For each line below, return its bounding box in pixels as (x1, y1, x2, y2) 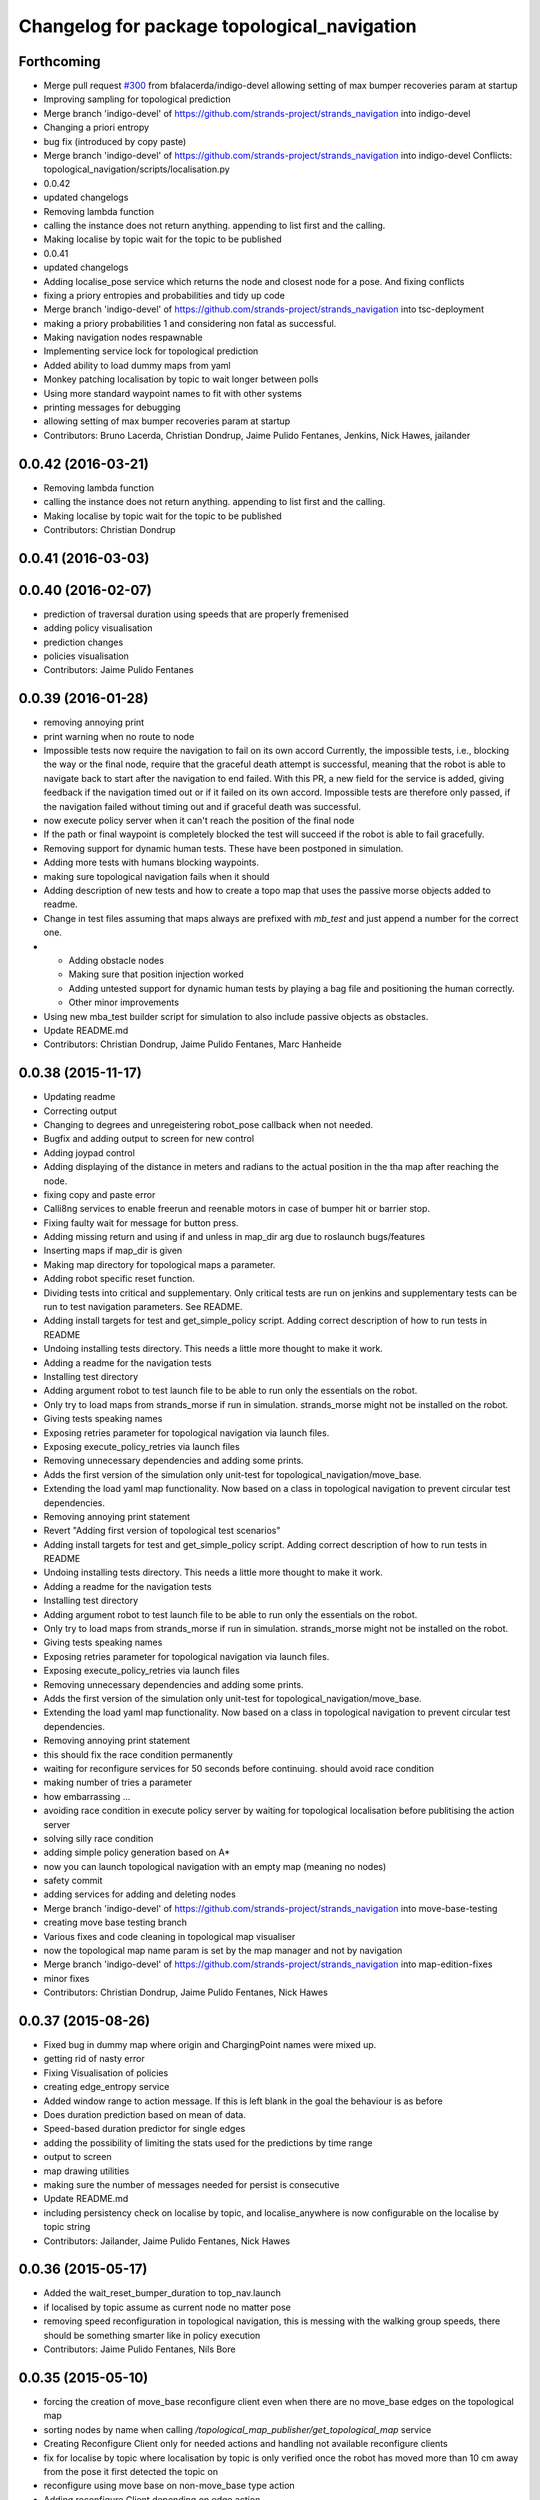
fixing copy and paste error (43, 1188, 156, 1200)
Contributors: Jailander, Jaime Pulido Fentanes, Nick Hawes (43, 2235, 290, 2247)
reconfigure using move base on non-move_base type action (43, 2480, 295, 2492)
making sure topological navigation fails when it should (43, 870, 270, 882)
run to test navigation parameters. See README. (43, 1301, 244, 1313)
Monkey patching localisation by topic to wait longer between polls (43, 373, 319, 385)
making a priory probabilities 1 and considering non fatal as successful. (43, 317, 337, 329)
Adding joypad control (43, 1146, 135, 1159)
